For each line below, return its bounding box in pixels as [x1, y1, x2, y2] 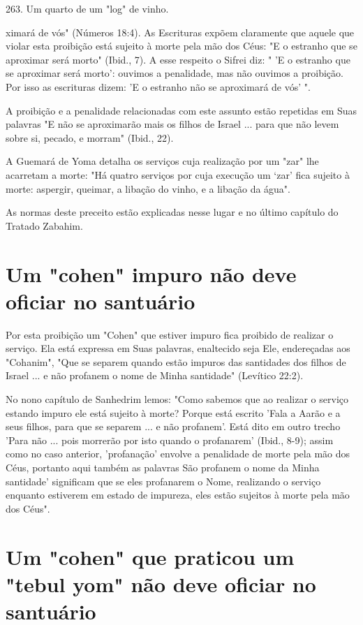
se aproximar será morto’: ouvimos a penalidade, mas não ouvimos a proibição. [6, 66, 343, 80]
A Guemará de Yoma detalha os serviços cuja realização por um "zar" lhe [6, 154, 319, 168]
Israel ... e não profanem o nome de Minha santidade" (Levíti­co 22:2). [6, 368, 304, 383]
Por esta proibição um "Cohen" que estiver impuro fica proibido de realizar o [6, 327, 334, 341]
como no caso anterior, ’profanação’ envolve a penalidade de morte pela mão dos [6, 446, 350, 461]
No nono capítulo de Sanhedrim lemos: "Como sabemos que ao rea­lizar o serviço [6, 392, 348, 406]
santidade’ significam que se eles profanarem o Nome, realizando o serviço [6, 473, 321, 488]
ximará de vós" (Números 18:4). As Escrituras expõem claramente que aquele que [6, 24, 355, 39]
